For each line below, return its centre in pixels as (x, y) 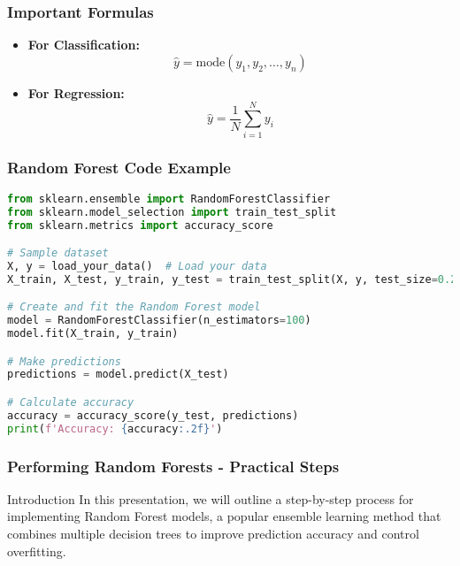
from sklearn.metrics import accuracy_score (140, 225)
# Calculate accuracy (71, 402)
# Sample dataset (58, 253)
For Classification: (84, 45)
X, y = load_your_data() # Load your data (137, 266)
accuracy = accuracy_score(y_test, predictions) (153, 415)
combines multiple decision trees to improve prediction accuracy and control (213, 534)
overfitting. (37, 551)
